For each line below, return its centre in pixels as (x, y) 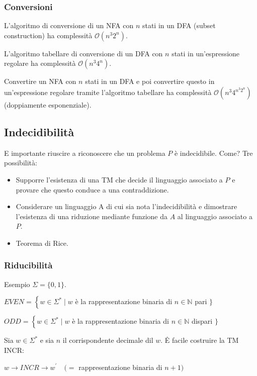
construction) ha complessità (48, 35)
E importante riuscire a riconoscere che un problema (85, 153)
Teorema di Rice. (42, 243)
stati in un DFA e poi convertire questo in (150, 81)
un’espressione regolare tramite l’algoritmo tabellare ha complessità (108, 92)
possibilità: (21, 163)
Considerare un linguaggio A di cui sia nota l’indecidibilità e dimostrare (126, 206)
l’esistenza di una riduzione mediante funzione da (92, 216)
